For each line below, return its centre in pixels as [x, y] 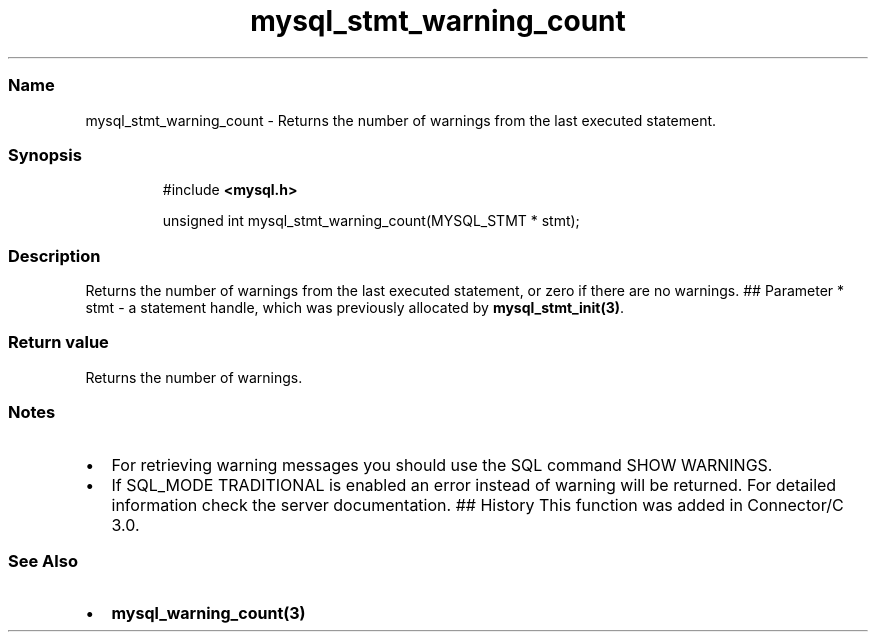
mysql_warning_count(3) [208, 613]
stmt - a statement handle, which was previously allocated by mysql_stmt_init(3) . [355, 307]
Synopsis [45, 154]
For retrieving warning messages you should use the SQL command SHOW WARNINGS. [442, 464]
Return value [58, 342]
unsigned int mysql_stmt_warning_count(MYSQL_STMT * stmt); [371, 221]
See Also [43, 560]
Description [54, 255]
